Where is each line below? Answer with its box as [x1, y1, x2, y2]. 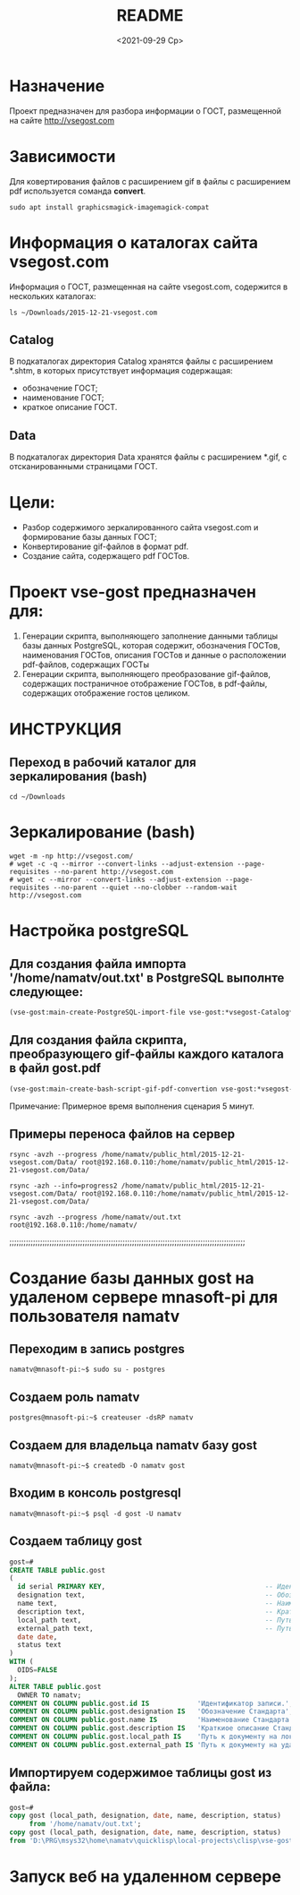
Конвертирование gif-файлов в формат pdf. [21, 541, 189, 552]
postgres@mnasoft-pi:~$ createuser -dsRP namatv [9, 1413, 194, 1422]
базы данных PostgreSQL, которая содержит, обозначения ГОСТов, [21, 640, 280, 651]
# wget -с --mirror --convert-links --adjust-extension [9, 875, 221, 884]
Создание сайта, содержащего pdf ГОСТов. [21, 551, 190, 562]
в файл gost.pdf [9, 1060, 101, 1076]
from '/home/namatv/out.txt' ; [29, 1820, 142, 1829]
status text [17, 1641, 62, 1650]
